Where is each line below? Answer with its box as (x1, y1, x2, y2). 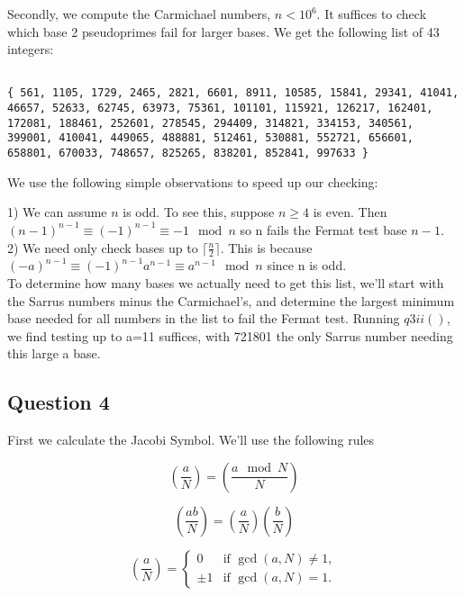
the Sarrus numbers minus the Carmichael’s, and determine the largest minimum (7, 291, 455, 310)
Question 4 (7, 388, 110, 416)
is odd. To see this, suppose (123, 203, 275, 221)
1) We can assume (7, 203, 107, 221)
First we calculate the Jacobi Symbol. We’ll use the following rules (7, 430, 375, 449)
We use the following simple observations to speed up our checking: (7, 172, 378, 191)
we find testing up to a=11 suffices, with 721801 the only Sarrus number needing (7, 326, 453, 345)
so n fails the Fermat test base (240, 220, 407, 239)
